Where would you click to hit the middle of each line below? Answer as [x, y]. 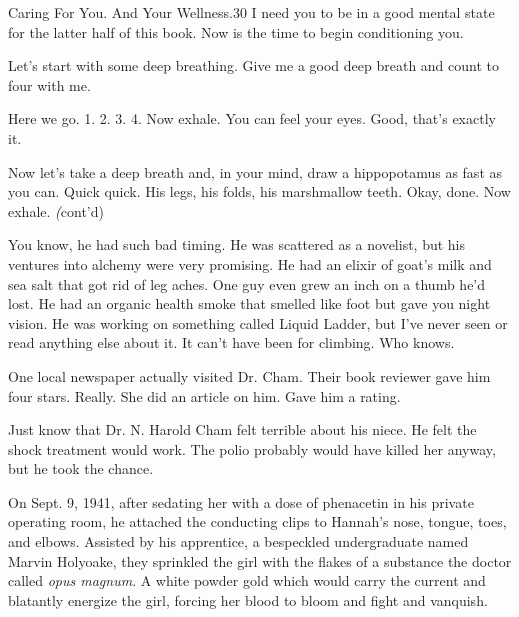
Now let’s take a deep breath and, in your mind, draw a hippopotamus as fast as [255, 171]
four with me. [49, 84]
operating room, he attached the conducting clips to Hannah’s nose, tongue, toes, [257, 521]
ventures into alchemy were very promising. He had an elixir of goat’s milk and [250, 263]
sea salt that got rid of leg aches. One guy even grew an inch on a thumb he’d [247, 283]
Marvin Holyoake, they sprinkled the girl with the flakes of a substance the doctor [260, 560]
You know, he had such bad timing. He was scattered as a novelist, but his [237, 244]
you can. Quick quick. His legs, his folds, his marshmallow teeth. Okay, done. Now [259, 191]
